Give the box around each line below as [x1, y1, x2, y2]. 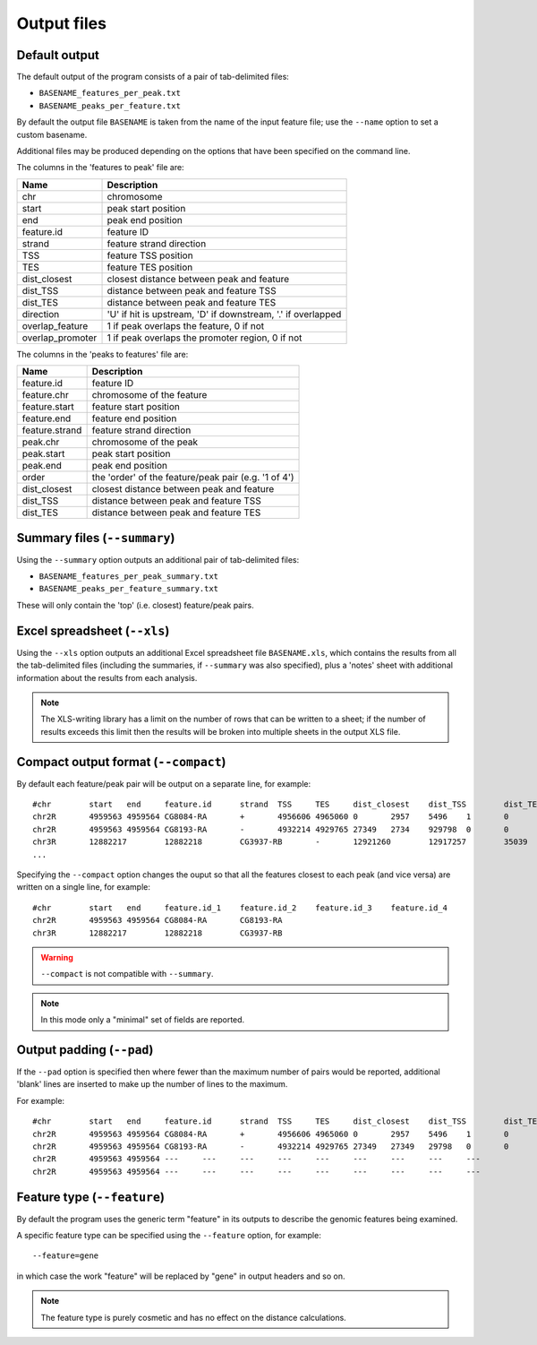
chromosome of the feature [91, 389, 208, 401]
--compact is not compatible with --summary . [40, 969, 214, 979]
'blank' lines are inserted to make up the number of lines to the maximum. [16, 1079, 288, 1090]
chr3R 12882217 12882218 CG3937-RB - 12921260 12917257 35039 [32, 837, 528, 847]
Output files [16, 13, 107, 33]
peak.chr [21, 435, 60, 448]
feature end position [91, 412, 177, 425]
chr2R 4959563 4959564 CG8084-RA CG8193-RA [32, 915, 283, 926]
